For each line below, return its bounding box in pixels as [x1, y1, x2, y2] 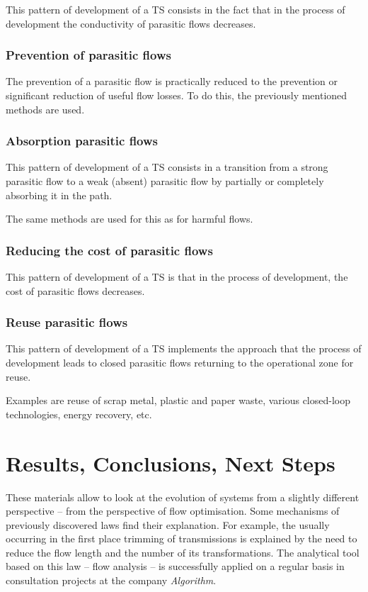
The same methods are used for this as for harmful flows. [6, 211, 253, 226]
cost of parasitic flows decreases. [6, 283, 145, 298]
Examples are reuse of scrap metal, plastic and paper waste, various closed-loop [6, 393, 351, 408]
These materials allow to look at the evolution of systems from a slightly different [6, 489, 360, 504]
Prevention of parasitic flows [6, 46, 171, 64]
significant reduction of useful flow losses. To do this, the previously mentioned [6, 88, 347, 102]
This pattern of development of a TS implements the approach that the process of [6, 341, 362, 356]
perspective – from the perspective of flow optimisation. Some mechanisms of [6, 503, 340, 518]
